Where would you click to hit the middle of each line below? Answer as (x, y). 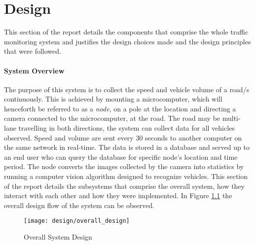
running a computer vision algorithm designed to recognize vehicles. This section (126, 176)
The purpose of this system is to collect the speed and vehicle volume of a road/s (127, 89)
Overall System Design (58, 237)
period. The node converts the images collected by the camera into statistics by (124, 166)
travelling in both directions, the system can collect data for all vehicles (127, 128)
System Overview (34, 70)
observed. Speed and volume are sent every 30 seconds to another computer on (123, 137)
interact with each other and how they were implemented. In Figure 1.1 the (118, 195)
